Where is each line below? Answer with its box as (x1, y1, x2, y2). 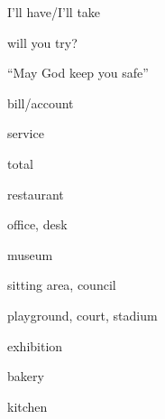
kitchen (7, 396, 48, 415)
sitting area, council (7, 275, 116, 294)
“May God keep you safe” (7, 63, 149, 82)
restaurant (7, 184, 64, 203)
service (7, 124, 44, 143)
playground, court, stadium (7, 305, 158, 324)
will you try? (7, 33, 78, 51)
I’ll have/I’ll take (7, 3, 101, 21)
